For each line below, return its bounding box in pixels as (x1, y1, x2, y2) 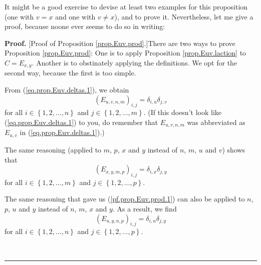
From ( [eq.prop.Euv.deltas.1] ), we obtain (5, 84, 129, 95)
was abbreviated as (187, 117, 245, 127)
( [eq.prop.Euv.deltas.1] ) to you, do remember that (5, 117, 158, 127)
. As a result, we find (112, 203, 177, 214)
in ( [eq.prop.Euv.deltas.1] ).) (20, 127, 105, 137)
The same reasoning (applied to (5, 144, 102, 154)
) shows (222, 144, 245, 154)
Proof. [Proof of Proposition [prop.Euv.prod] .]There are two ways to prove (5, 37, 235, 48)
